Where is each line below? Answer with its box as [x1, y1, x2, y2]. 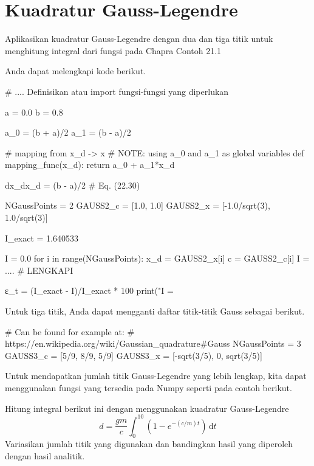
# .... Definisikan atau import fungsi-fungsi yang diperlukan [5, 85, 229, 97]
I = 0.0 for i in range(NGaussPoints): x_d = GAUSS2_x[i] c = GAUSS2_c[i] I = [5, 252, 310, 265]
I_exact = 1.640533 [5, 231, 78, 244]
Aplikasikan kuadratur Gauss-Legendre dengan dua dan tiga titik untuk [5, 32, 273, 45]
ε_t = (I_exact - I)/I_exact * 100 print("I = [5, 284, 174, 297]
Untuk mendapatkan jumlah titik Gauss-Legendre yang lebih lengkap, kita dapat [5, 369, 307, 382]
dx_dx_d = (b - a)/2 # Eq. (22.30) [5, 178, 140, 191]
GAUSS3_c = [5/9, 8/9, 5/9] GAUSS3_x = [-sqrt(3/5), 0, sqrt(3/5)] [5, 349, 262, 361]
